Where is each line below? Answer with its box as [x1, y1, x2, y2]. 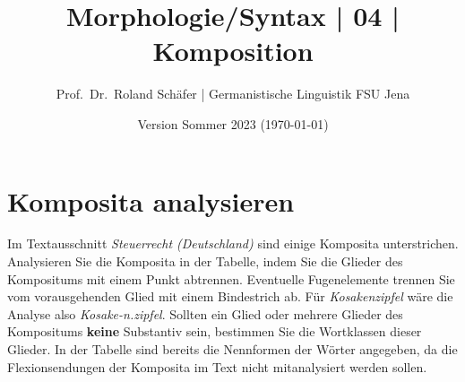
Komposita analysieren [7, 182, 295, 219]
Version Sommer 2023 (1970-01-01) [137, 114, 329, 133]
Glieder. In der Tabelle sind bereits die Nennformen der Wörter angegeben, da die [7, 340, 458, 358]
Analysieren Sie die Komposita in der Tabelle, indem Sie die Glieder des [7, 252, 403, 271]
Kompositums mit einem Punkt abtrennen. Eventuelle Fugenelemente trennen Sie [7, 269, 455, 288]
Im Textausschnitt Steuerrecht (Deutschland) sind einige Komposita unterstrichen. [7, 234, 459, 253]
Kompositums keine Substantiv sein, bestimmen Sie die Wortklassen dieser [7, 322, 422, 341]
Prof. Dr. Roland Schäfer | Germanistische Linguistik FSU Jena [56, 84, 410, 103]
